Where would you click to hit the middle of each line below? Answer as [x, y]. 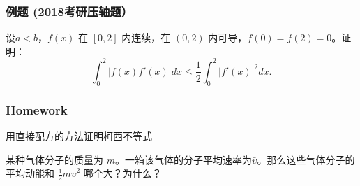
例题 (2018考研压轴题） [69, 11]
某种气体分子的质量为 [54, 159]
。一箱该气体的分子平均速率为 [183, 159]
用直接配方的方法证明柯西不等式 [79, 135]
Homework [37, 109]
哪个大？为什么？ [122, 173]
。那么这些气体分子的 [306, 159]
